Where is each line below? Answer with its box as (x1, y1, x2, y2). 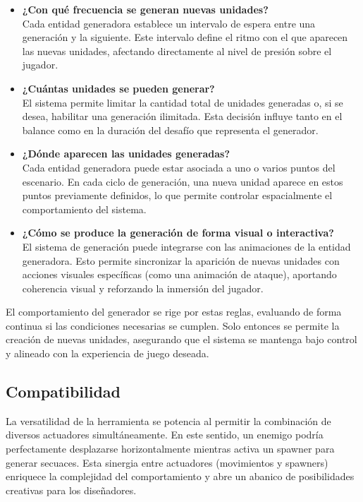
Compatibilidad (6, 381, 121, 402)
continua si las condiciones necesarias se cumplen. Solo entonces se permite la (6, 318, 340, 333)
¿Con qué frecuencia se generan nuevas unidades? (22, 2, 269, 16)
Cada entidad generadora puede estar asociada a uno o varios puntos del (22, 160, 336, 174)
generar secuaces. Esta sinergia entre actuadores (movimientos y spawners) (6, 455, 328, 470)
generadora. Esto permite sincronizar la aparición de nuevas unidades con (22, 253, 340, 268)
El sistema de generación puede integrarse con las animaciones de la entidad (22, 239, 351, 253)
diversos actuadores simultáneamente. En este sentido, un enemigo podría (6, 427, 324, 442)
